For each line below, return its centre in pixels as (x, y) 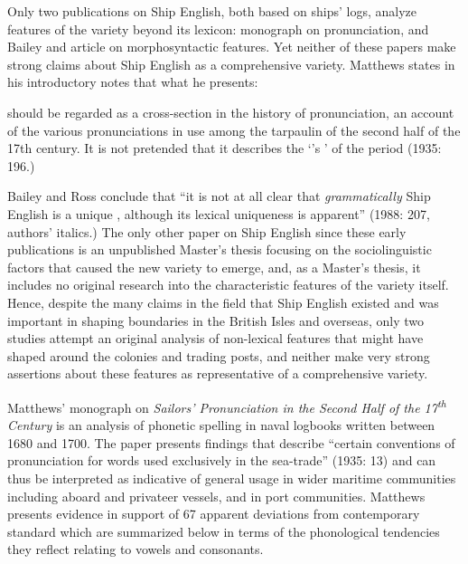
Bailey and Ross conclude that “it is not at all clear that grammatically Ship (219, 196)
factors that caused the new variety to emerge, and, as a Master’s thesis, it (214, 267)
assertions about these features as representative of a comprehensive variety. (218, 373)
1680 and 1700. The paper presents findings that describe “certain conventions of (231, 442)
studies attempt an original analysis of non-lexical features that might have (215, 338)
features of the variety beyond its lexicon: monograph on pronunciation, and (218, 29)
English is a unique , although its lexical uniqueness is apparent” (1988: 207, (219, 213)
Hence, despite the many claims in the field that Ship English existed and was (223, 302)
